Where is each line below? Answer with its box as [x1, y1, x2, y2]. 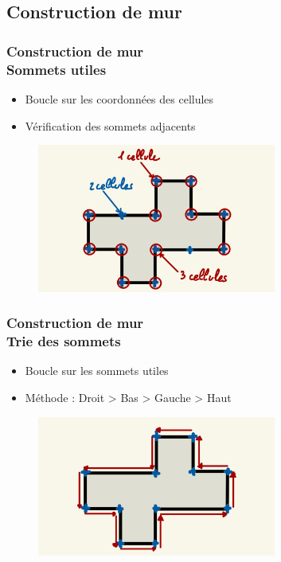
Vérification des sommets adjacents [25, 117, 196, 134]
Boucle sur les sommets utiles [25, 362, 169, 379]
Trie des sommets [6, 331, 121, 351]
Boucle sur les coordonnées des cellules [25, 90, 214, 107]
